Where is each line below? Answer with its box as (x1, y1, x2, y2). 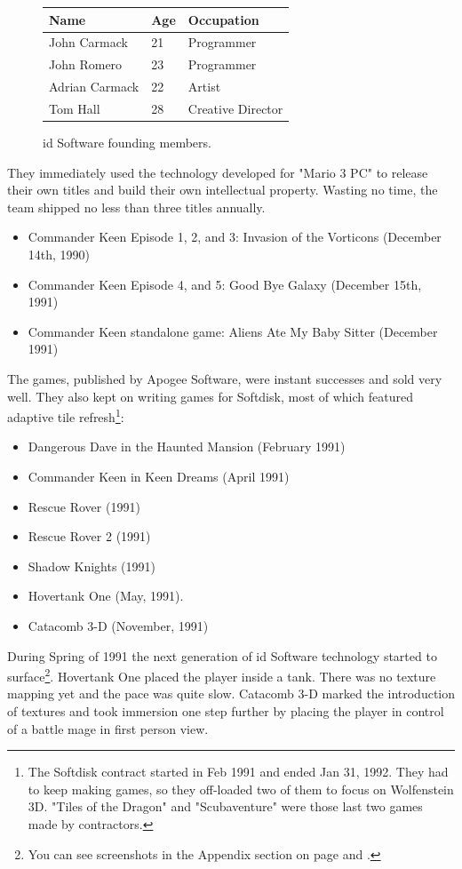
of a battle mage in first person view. (7, 719, 209, 737)
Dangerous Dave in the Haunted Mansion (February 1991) (28, 437, 346, 456)
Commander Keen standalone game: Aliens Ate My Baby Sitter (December (28, 322, 438, 340)
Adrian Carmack (49, 77, 139, 96)
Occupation (187, 10, 259, 28)
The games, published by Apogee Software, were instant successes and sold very (7, 369, 442, 387)
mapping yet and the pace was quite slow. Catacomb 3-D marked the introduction (7, 684, 456, 703)
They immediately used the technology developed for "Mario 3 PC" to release (7, 163, 428, 181)
